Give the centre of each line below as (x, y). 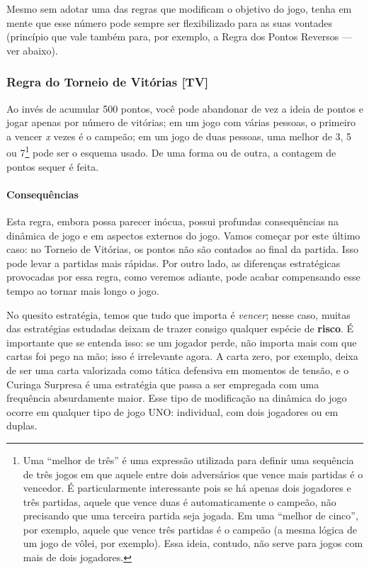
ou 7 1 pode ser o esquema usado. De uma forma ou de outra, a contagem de (171, 152)
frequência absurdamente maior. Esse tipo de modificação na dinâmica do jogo (177, 398)
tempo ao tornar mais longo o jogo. (83, 290)
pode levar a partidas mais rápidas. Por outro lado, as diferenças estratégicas (174, 263)
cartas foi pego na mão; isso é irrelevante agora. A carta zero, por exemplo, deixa (182, 356)
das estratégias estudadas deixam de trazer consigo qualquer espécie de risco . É (180, 328)
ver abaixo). (32, 50)
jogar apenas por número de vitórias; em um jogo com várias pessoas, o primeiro (181, 122)
